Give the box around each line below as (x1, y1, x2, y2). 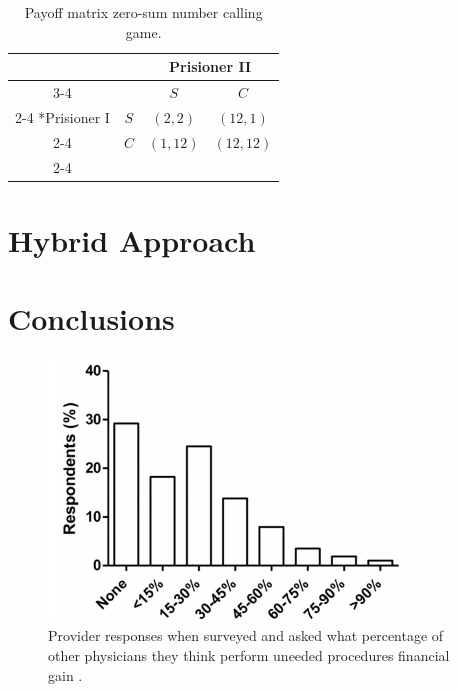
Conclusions (8, 298, 175, 339)
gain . (48, 664, 83, 685)
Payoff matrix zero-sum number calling (24, 2, 263, 22)
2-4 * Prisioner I (15, 106, 110, 127)
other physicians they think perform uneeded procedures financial (48, 644, 450, 665)
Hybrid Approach (8, 219, 256, 260)
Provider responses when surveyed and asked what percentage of (48, 625, 444, 646)
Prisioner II (169, 56, 252, 77)
